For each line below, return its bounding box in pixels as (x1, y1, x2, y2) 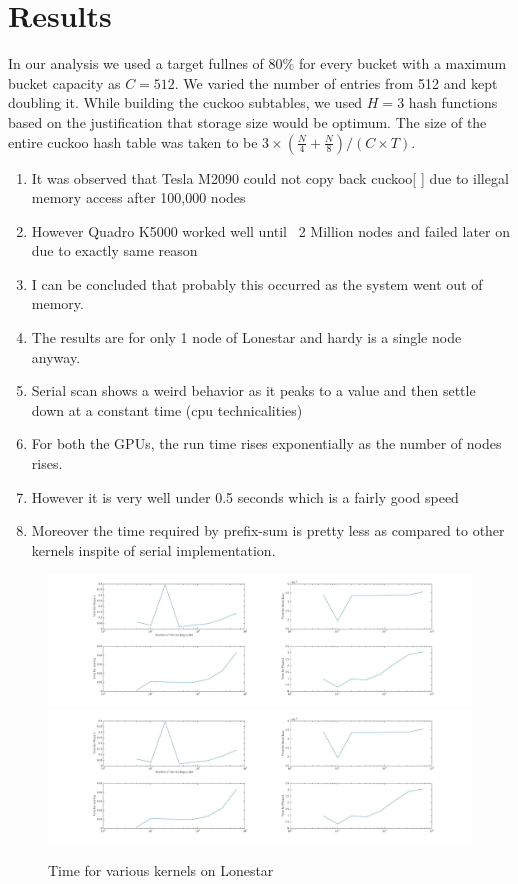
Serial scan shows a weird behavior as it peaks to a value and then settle (31, 380, 476, 401)
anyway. (31, 346, 81, 367)
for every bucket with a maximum (298, 53, 507, 74)
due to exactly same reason (31, 240, 198, 261)
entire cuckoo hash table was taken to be (8, 131, 258, 152)
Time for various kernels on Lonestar (48, 860, 274, 881)
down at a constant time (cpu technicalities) (31, 399, 303, 420)
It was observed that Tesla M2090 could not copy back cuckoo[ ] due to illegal (31, 167, 509, 188)
